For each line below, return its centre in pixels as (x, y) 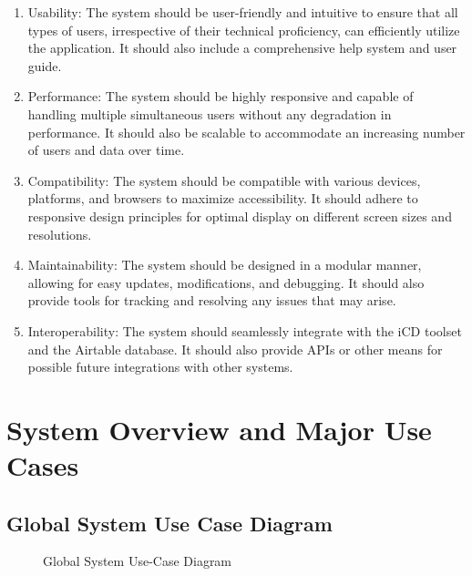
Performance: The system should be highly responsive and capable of (221, 96)
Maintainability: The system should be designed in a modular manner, (225, 265)
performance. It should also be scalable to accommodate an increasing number (246, 132)
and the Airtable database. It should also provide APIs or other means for (235, 349)
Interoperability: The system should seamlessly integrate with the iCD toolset (245, 330)
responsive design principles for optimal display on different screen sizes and (240, 216)
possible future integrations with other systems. (160, 367)
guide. (45, 65)
